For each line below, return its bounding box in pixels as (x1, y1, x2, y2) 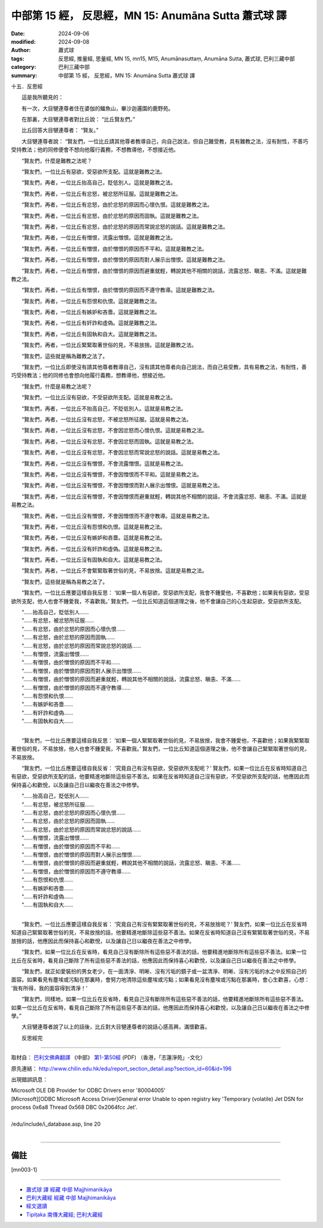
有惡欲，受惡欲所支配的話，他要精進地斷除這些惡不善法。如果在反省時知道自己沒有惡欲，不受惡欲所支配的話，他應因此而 (11, 773, 310, 780)
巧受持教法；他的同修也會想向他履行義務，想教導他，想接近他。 (11, 372, 169, 379)
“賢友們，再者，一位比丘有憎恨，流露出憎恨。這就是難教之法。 (21, 234, 176, 241)
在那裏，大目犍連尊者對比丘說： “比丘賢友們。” (21, 116, 136, 123)
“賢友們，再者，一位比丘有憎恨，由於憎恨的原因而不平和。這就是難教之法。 (21, 245, 208, 252)
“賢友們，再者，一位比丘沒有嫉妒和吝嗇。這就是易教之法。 (21, 534, 166, 541)
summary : (11, 72, 38, 79)
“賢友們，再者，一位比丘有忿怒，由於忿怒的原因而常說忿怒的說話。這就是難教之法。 (21, 223, 228, 230)
